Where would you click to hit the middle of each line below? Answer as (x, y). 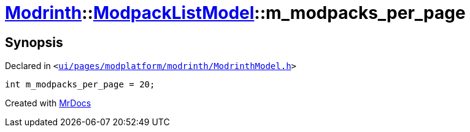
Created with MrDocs (48, 103)
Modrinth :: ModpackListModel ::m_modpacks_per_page (235, 13)
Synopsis (34, 42)
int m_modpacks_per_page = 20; (80, 85)
